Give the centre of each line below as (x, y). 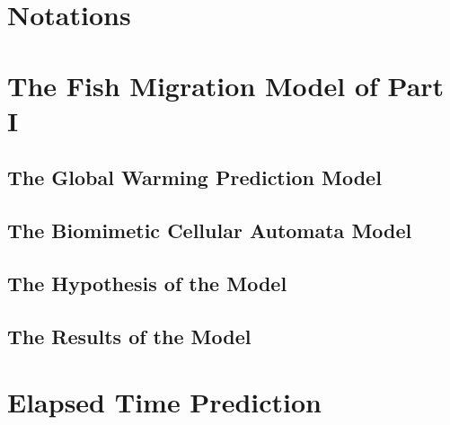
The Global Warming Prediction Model (194, 177)
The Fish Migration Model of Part (226, 85)
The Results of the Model (129, 336)
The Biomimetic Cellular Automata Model (210, 230)
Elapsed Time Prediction (164, 402)
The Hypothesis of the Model (147, 283)
